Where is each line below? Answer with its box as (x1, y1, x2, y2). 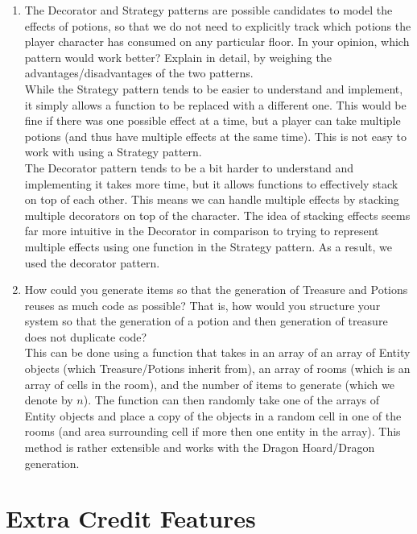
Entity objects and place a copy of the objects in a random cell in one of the (24, 407, 402, 424)
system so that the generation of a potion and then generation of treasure (24, 313, 388, 329)
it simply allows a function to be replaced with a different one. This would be (24, 96, 407, 113)
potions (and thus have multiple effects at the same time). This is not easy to (24, 127, 407, 144)
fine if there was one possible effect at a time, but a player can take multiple (24, 112, 401, 129)
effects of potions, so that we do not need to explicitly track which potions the (24, 17, 411, 34)
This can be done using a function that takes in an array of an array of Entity (24, 344, 411, 361)
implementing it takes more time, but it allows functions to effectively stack (24, 175, 398, 192)
